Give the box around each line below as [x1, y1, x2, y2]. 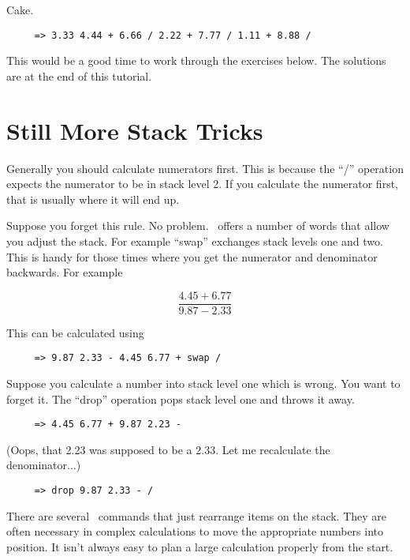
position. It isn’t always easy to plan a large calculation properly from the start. [6, 538, 393, 554]
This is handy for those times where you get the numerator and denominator [6, 248, 378, 265]
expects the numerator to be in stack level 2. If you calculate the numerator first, [6, 175, 398, 192]
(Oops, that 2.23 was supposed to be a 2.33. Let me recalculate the [6, 441, 330, 457]
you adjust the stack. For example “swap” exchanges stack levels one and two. [6, 232, 383, 249]
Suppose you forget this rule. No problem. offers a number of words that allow [6, 217, 389, 234]
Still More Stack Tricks [6, 114, 263, 146]
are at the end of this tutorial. [6, 67, 152, 84]
